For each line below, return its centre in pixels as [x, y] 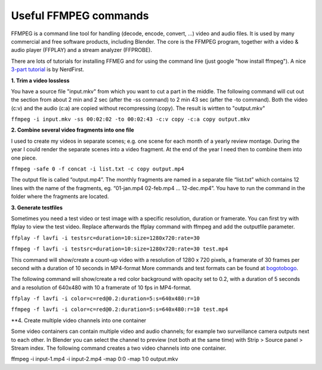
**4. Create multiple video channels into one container [79, 320]
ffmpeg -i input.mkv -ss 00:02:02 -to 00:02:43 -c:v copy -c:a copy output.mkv [131, 119]
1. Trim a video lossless [40, 80]
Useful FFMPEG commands [80, 16]
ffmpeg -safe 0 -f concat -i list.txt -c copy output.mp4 [97, 169]
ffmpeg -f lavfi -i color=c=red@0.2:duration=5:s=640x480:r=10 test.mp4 [120, 310]
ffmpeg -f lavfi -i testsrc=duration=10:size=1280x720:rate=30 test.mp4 [120, 249]
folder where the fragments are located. [60, 197]
